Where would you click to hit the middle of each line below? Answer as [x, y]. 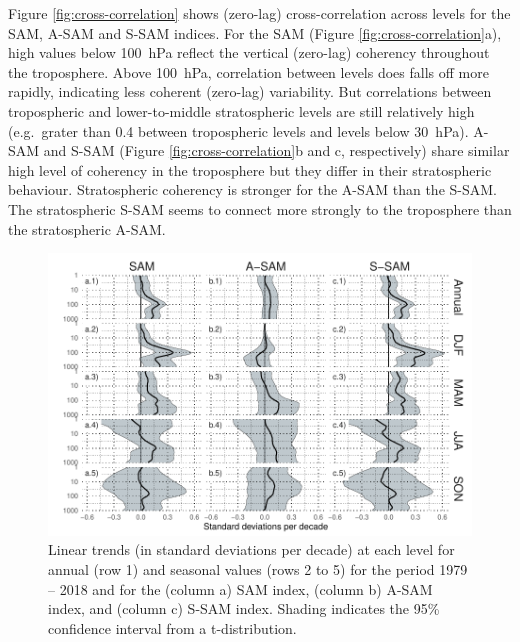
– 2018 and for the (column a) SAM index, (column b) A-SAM [240, 588]
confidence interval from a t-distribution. [172, 627]
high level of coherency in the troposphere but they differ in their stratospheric [250, 169]
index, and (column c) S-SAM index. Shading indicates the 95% [244, 608]
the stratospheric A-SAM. [87, 228]
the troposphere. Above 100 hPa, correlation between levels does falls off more [248, 71]
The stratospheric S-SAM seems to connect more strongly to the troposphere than [260, 208]
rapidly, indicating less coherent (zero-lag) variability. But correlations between [250, 91]
